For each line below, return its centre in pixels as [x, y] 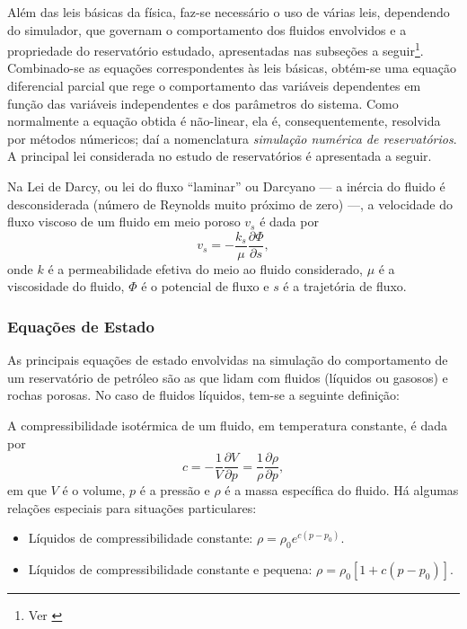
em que [27, 490]
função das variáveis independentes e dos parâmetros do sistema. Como [203, 103]
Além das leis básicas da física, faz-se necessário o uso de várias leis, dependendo [229, 12]
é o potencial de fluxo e [205, 286]
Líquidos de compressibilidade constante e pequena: [170, 569]
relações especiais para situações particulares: [132, 507]
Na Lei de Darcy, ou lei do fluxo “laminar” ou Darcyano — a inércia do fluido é [226, 186]
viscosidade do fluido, [66, 286]
